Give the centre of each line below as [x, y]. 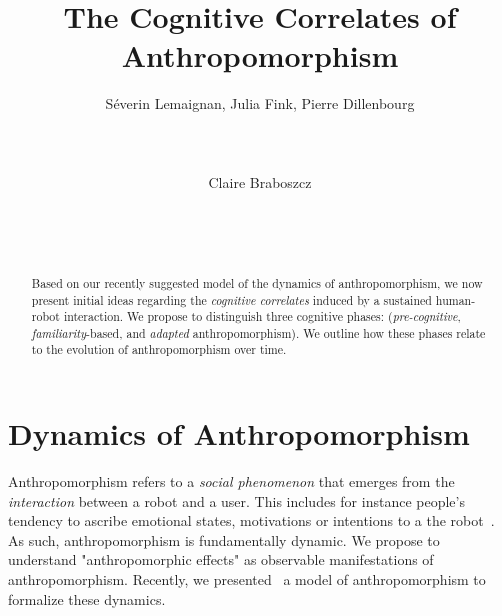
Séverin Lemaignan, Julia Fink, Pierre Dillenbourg [260, 103]
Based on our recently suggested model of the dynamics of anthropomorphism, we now [257, 282]
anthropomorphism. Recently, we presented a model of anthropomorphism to [247, 579]
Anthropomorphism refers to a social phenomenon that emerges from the [231, 481]
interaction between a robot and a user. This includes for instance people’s [236, 500]
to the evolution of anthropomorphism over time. [159, 349]
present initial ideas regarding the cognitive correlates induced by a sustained [231, 299]
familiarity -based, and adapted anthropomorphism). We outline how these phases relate [258, 332]
